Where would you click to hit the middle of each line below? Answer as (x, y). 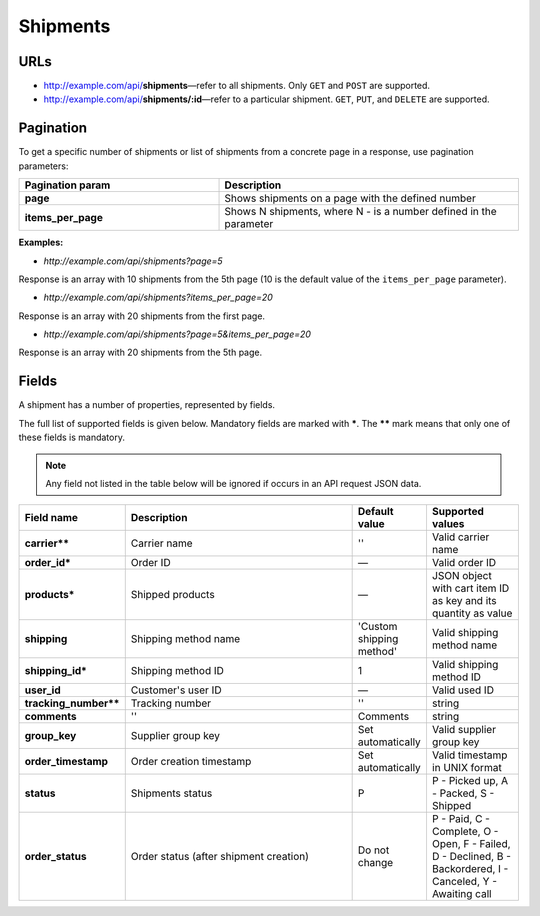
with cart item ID (470, 588)
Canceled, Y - (464, 882)
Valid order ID (464, 563)
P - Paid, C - (460, 819)
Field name (51, 518)
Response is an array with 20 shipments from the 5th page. (140, 352)
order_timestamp (66, 762)
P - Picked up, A (470, 781)
